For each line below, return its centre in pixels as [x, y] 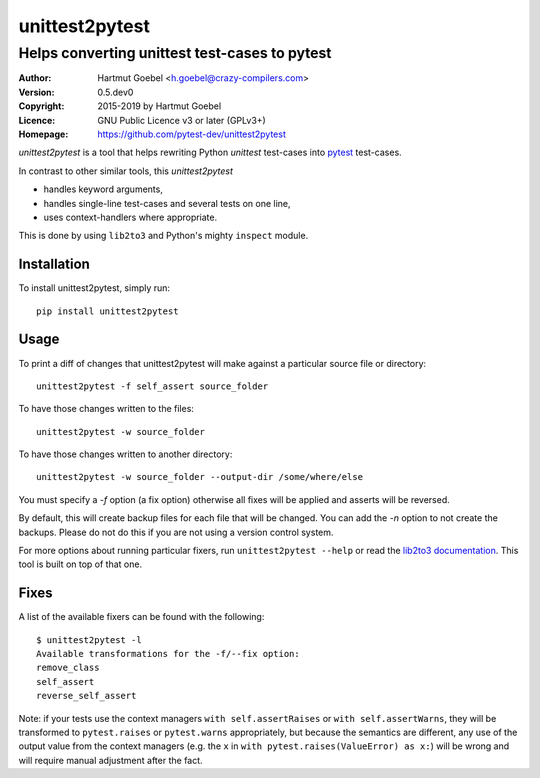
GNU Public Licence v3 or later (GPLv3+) [182, 120]
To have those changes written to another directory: [125, 454]
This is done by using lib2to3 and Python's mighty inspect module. [163, 236]
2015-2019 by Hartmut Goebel [159, 106]
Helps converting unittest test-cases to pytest [175, 53]
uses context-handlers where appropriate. [130, 217]
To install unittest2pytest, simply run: [94, 288]
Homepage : [43, 134]
